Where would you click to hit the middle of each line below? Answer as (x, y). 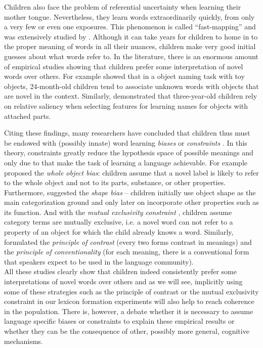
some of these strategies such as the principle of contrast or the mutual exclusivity (131, 291)
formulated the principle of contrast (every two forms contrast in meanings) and (128, 242)
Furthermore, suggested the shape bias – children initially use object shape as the (130, 192)
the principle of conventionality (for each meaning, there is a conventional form (127, 252)
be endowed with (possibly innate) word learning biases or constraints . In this (126, 142)
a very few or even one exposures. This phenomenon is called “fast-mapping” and (130, 27)
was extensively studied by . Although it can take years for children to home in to (131, 36)
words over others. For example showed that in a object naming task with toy (124, 76)
